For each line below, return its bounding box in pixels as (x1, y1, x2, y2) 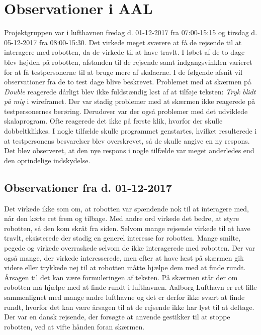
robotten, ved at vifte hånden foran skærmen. (4, 321, 145, 331)
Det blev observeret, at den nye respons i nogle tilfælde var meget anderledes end (4, 145, 254, 156)
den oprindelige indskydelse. (4, 155, 91, 165)
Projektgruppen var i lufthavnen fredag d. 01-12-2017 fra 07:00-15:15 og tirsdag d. (4, 27, 257, 38)
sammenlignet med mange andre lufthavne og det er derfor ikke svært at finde (4, 291, 245, 302)
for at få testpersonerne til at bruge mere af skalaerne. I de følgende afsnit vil (4, 66, 242, 77)
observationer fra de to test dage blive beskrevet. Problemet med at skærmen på (4, 76, 251, 87)
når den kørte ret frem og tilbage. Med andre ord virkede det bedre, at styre (4, 213, 239, 224)
